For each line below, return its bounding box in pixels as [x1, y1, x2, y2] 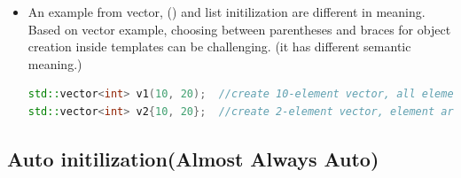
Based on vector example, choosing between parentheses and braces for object [27, 19, 451, 38]
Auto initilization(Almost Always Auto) [7, 144, 379, 172]
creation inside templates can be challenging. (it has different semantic [27, 37, 411, 56]
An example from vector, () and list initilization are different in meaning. [27, 3, 426, 20]
